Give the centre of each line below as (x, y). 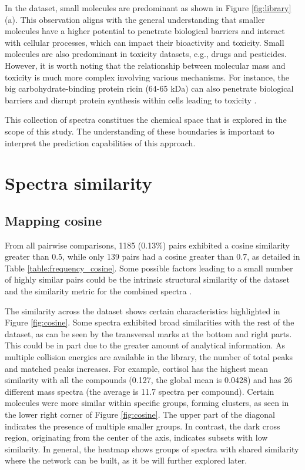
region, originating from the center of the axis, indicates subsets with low (136, 437)
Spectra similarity (78, 183)
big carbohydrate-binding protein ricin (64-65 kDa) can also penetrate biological (149, 88)
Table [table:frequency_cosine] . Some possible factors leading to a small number (149, 268)
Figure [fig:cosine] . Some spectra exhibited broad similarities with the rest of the (150, 322)
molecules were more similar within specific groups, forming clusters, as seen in (147, 403)
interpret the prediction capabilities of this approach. (100, 142)
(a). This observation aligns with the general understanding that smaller (135, 19)
